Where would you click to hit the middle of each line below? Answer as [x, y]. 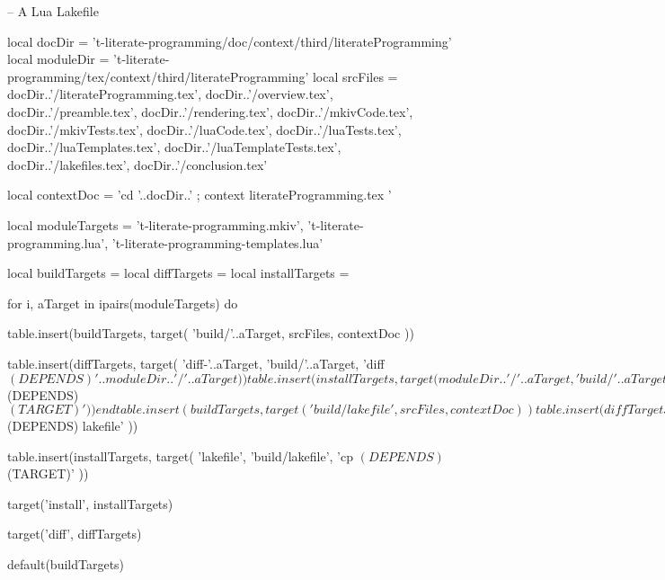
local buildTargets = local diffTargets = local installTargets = [178, 273]
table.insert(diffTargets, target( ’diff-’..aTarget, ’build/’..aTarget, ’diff [196, 363]
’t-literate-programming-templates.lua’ [217, 242]
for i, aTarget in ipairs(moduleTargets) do [123, 303]
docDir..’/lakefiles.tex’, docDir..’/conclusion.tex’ [137, 164]
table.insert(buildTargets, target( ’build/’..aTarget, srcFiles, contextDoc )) [211, 333]
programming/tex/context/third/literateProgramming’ [158, 76]
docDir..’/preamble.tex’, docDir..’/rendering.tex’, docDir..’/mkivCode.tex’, [210, 111]
